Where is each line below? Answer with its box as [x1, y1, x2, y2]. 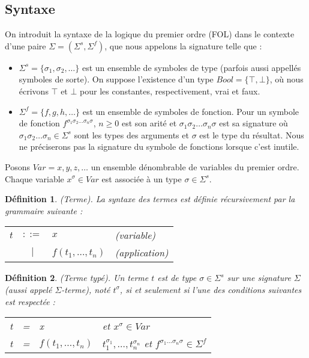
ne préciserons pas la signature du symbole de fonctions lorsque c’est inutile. [19, 140, 299, 153]
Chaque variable [5, 172, 64, 185]
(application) [115, 245, 169, 260]
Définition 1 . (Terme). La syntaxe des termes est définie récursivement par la [5, 193, 295, 205]
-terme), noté [61, 283, 110, 295]
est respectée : [5, 295, 55, 307]
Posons [5, 160, 30, 173]
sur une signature [227, 271, 291, 284]
